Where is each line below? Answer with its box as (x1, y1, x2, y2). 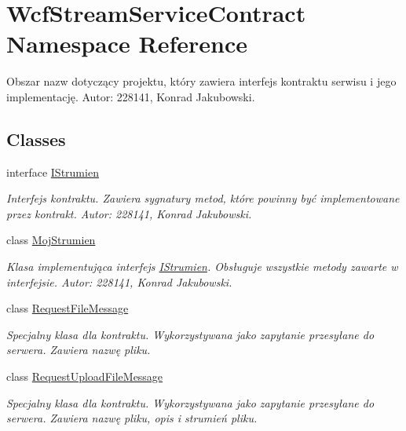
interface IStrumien (6, 163, 99, 180)
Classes (6, 126, 66, 151)
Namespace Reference (6, 27, 247, 60)
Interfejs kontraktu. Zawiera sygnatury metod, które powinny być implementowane (6, 190, 400, 206)
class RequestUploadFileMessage (6, 368, 163, 385)
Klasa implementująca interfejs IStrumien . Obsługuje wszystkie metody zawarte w (6, 258, 398, 275)
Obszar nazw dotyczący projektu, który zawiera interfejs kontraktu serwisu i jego (6, 73, 397, 89)
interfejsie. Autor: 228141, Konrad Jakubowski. (6, 273, 232, 290)
